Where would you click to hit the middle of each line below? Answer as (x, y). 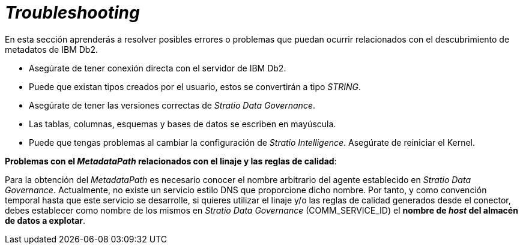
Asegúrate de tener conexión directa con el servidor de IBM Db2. (158, 68)
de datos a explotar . (45, 220)
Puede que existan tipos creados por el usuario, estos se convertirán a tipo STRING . (195, 86)
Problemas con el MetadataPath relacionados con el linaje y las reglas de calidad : (171, 161)
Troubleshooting (72, 13)
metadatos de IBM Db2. (51, 49)
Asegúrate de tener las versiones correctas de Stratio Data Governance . (172, 105)
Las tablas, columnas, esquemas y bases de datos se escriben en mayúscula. (183, 124)
